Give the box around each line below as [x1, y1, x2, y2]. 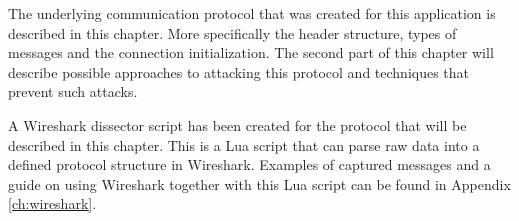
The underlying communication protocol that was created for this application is [8, 3, 496, 23]
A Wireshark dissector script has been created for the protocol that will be [8, 114, 467, 135]
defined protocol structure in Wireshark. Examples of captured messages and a [8, 154, 491, 175]
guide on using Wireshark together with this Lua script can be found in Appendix [8, 173, 511, 194]
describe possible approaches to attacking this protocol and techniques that [8, 61, 470, 82]
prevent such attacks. [8, 81, 138, 102]
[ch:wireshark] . [8, 193, 97, 214]
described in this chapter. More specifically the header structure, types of [8, 22, 457, 43]
